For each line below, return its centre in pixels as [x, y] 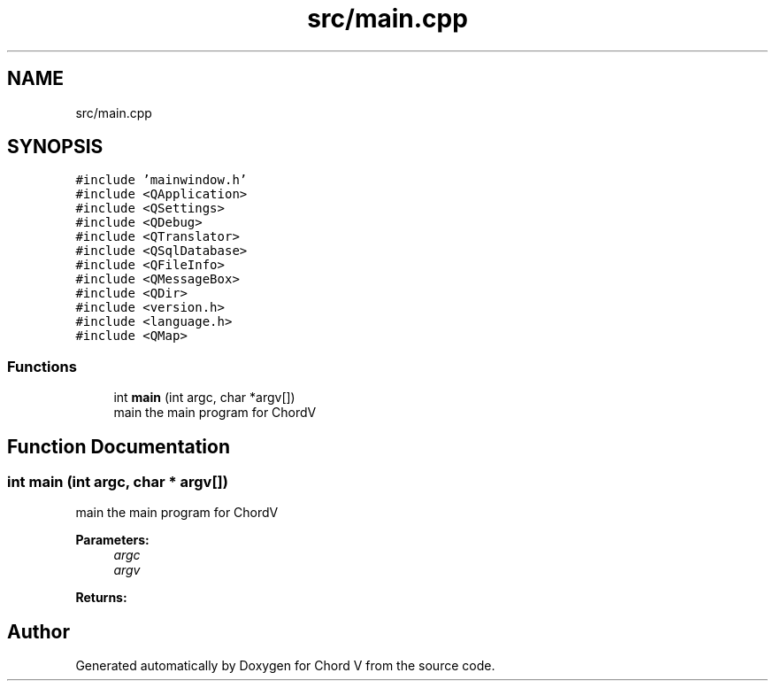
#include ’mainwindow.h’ [161, 180]
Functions [42, 366]
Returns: [101, 598]
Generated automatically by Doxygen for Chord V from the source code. [285, 666]
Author [38, 631]
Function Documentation [119, 446]
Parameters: [112, 540]
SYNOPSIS [55, 147]
